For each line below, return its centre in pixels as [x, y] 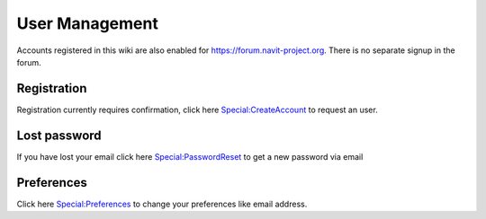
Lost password [59, 135]
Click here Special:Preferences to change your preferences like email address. [162, 204]
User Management [88, 23]
